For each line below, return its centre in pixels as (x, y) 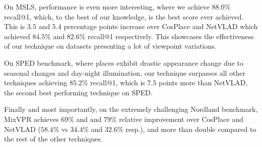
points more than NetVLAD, (203, 83)
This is (15, 26)
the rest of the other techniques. (53, 139)
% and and (85, 119)
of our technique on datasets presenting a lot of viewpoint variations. (110, 46)
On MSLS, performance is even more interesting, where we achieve (107, 7)
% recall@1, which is (113, 83)
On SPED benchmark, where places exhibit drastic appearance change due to (124, 62)
